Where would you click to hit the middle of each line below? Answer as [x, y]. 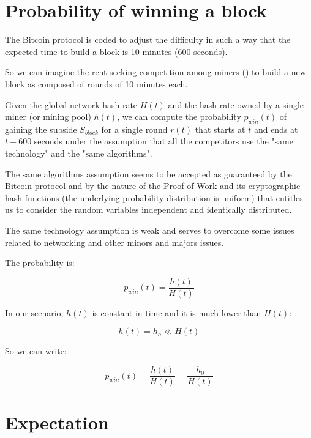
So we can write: [36, 351]
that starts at [220, 129]
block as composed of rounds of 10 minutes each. [96, 84]
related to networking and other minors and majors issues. [114, 242]
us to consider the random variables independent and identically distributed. [148, 210]
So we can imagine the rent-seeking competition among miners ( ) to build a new [155, 72]
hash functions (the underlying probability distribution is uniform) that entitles [154, 197]
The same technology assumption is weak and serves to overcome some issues [150, 230]
